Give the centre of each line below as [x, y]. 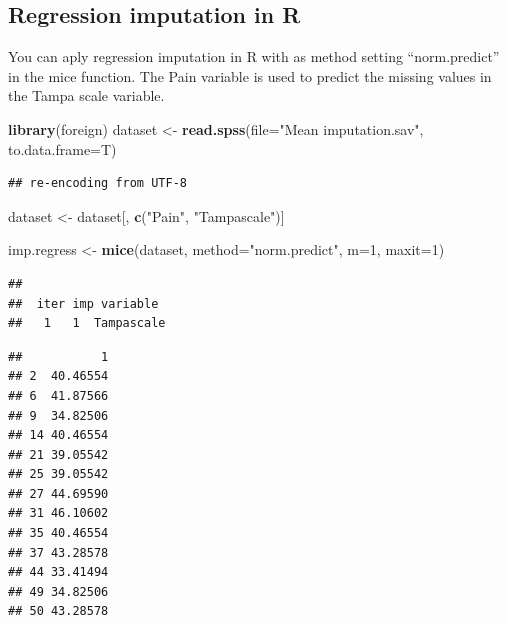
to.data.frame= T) [62, 148]
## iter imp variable [83, 303]
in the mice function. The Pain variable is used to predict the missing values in [250, 75]
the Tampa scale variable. [86, 95]
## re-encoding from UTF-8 [97, 183]
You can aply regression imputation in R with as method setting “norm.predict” [254, 56]
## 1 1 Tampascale [87, 323]
